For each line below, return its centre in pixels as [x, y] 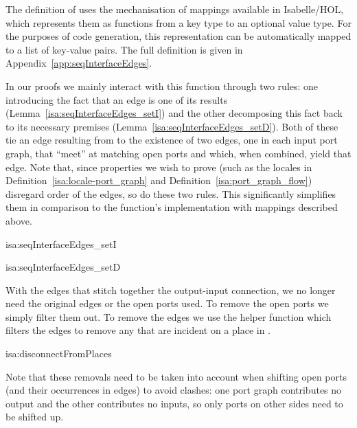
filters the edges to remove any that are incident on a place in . [138, 330]
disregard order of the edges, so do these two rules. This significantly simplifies [171, 193]
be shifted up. [35, 417]
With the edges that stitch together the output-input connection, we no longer [171, 290]
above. [19, 220]
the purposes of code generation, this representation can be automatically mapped [178, 36]
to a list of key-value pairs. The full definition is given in [124, 49]
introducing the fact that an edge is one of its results [117, 99]
